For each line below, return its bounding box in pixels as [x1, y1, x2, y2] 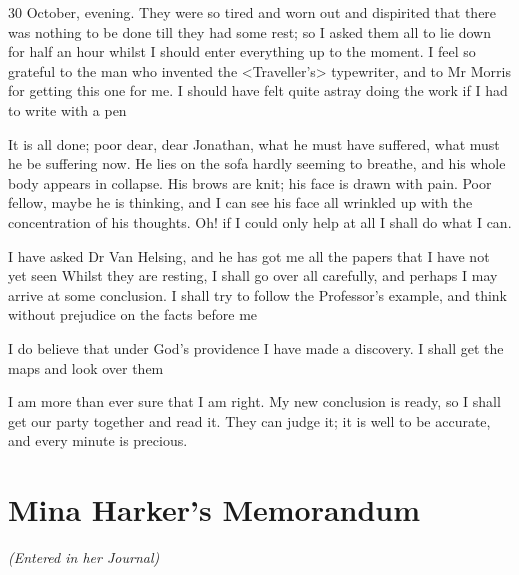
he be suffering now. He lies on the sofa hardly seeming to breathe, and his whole [8, 153, 506, 174]
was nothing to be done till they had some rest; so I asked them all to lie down [8, 21, 491, 42]
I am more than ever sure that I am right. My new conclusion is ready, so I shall [8, 391, 501, 412]
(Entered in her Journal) [8, 547, 160, 567]
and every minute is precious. [8, 430, 188, 451]
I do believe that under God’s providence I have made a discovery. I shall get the [8, 337, 504, 358]
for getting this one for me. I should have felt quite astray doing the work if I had [8, 80, 508, 101]
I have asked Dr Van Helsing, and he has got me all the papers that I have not [8, 245, 490, 266]
